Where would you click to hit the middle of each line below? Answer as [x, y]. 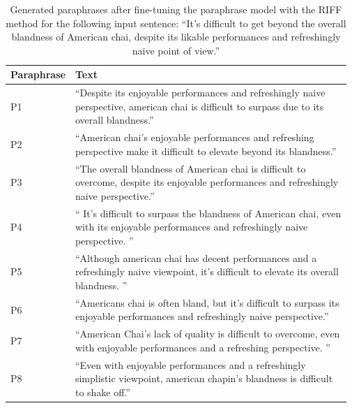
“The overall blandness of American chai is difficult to [190, 168]
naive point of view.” [176, 50]
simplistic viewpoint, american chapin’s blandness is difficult [204, 378]
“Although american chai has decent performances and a [196, 257]
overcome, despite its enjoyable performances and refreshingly [207, 182]
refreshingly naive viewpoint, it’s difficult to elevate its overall [207, 271]
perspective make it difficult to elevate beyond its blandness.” [206, 151]
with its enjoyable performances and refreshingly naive [191, 227]
